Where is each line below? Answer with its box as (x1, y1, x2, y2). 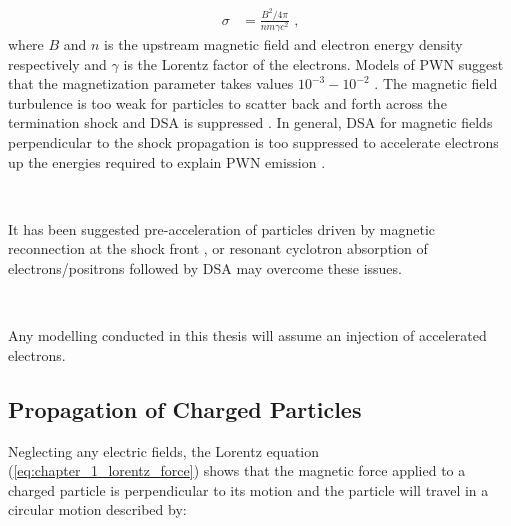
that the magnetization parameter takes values (8, 73, 294, 94)
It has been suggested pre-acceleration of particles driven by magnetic (8, 218, 436, 239)
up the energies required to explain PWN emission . (8, 151, 326, 172)
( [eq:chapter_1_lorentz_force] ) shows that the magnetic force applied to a (8, 460, 466, 481)
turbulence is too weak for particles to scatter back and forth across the (8, 92, 447, 113)
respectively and (8, 53, 107, 74)
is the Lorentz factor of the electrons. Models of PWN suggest (123, 53, 504, 74)
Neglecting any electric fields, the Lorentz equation (8, 440, 320, 461)
